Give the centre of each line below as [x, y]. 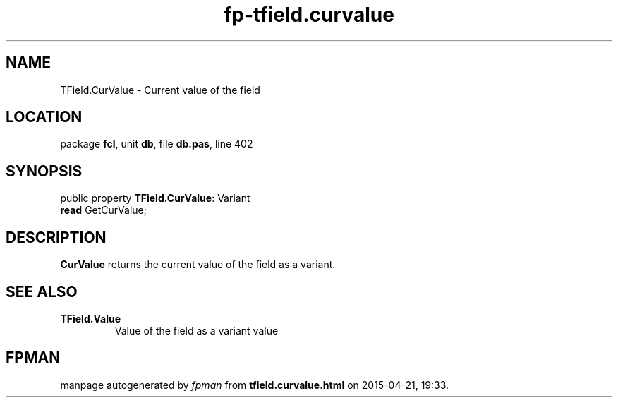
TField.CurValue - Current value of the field [160, 90]
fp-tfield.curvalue [309, 15]
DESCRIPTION [56, 237]
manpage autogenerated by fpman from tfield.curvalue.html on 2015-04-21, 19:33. [255, 385]
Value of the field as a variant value [196, 330]
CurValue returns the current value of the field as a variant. [198, 265]
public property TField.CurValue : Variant [155, 198]
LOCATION [44, 117]
